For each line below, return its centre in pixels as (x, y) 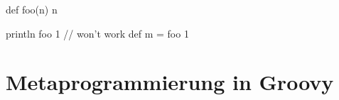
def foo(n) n (32, 9)
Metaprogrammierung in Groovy (170, 82)
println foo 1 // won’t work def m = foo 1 (97, 33)
